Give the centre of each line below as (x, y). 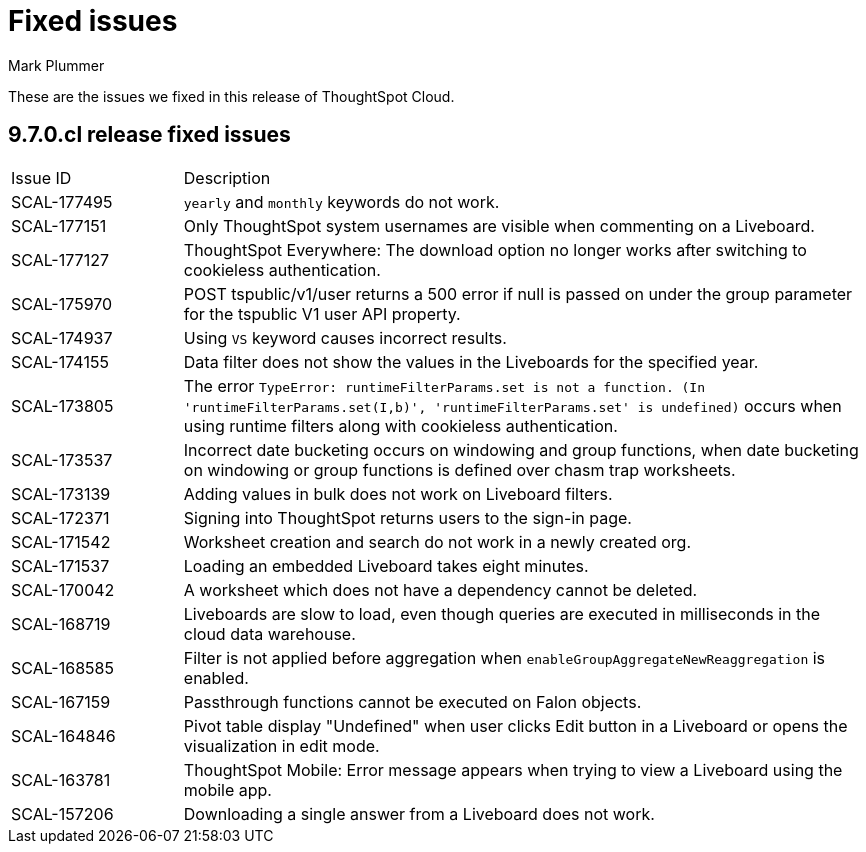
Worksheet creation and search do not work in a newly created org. (437, 541)
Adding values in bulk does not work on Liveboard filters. (398, 493)
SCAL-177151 (59, 225)
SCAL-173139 (61, 493)
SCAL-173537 (62, 459)
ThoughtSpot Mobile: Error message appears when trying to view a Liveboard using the (513, 769)
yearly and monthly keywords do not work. (341, 201)
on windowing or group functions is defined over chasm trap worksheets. (459, 469)
